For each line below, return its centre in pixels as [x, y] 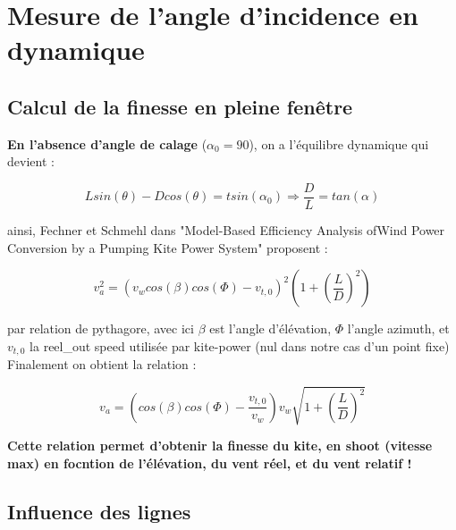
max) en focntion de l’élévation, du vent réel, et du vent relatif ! [210, 463]
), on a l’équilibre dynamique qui [339, 143]
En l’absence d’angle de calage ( [107, 143]
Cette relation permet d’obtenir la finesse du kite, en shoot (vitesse [220, 446]
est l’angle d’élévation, [270, 328]
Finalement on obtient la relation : [102, 364]
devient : [31, 161]
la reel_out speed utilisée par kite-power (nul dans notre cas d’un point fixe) [240, 345]
